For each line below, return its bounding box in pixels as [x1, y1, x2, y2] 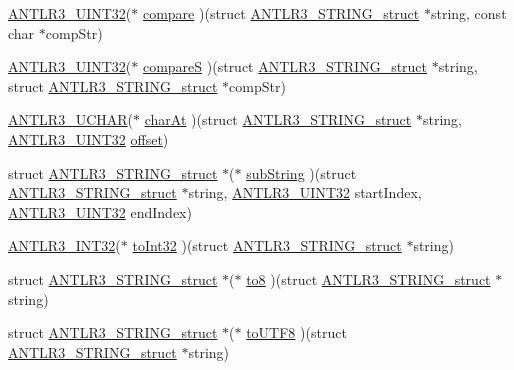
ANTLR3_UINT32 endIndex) [8, 201, 192, 222]
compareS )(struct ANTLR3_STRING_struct [142, 56, 428, 77]
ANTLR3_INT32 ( [8, 235, 121, 256]
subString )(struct [246, 162, 357, 183]
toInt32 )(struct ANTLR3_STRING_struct [132, 235, 402, 256]
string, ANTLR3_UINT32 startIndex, [188, 182, 422, 203]
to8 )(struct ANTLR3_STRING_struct [246, 268, 491, 289]
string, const [430, 3, 507, 23]
